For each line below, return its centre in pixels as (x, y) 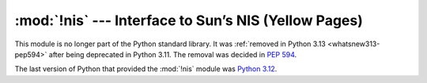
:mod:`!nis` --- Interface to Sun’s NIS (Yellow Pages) (189, 20)
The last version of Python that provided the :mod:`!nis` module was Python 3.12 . (146, 69)
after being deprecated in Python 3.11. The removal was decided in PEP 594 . (173, 54)
